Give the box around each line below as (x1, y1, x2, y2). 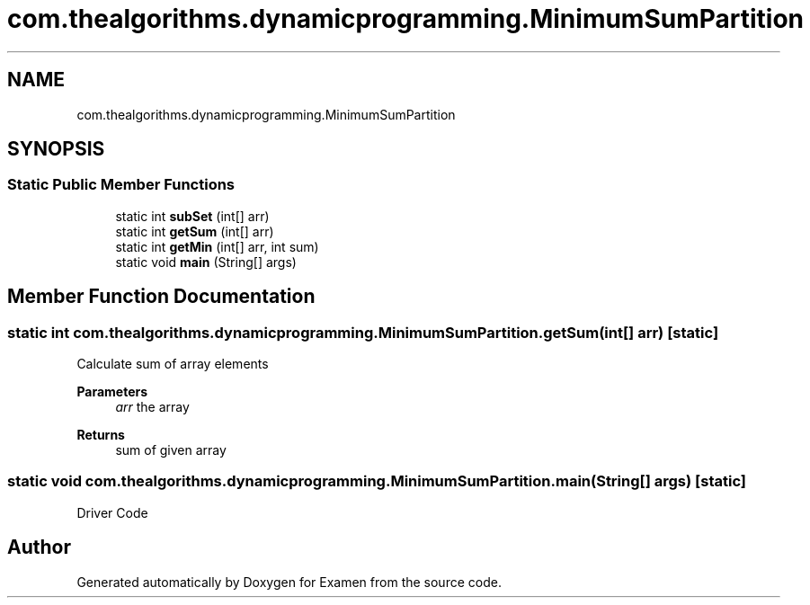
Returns (76, 427, 125, 443)
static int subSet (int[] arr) (115, 208, 270, 224)
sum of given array (115, 442, 227, 458)
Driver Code (76, 504, 148, 520)
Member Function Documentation (7, 285, 316, 308)
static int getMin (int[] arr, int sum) (115, 238, 319, 254)
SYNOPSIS (7, 138, 105, 161)
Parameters (76, 384, 148, 400)
